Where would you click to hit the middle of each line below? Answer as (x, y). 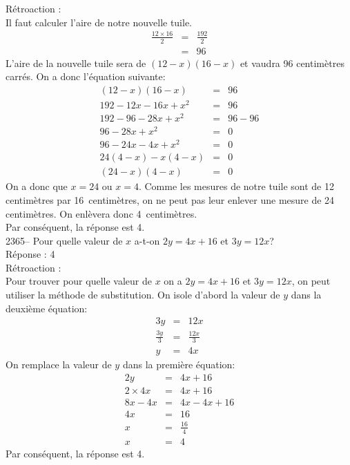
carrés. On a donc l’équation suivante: (86, 76)
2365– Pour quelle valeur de (64, 240)
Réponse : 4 (30, 254)
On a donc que (37, 186)
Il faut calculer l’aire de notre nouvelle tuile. (99, 22)
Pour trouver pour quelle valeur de (79, 281)
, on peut (311, 281)
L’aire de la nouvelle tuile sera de (76, 63)
